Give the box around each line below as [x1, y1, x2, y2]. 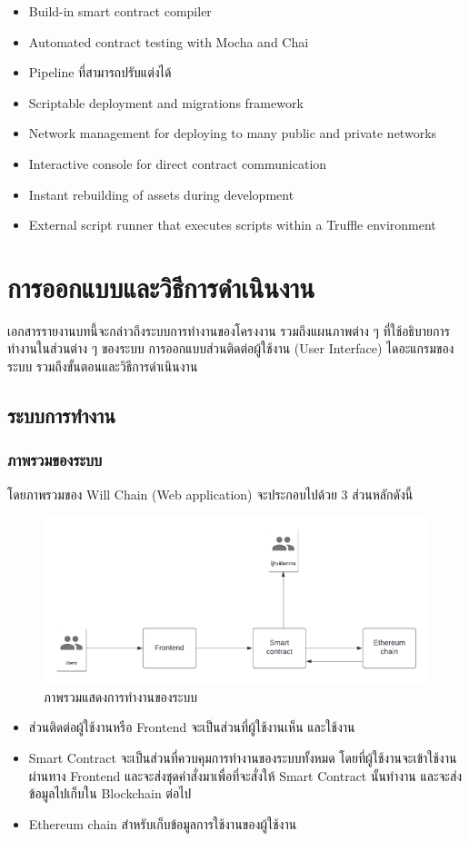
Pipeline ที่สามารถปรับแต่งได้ [28, 63, 172, 82]
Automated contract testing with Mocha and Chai [28, 32, 309, 51]
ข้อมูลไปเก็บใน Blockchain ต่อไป [28, 784, 192, 803]
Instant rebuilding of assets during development [28, 184, 294, 203]
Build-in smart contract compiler [28, 2, 212, 20]
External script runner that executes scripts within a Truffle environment [28, 215, 436, 234]
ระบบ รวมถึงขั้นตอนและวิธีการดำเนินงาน [7, 357, 198, 376]
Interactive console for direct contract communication [28, 153, 327, 173]
